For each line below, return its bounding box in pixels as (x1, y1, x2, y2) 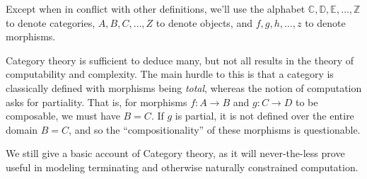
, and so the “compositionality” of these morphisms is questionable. (69, 122, 361, 137)
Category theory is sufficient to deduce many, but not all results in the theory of (6, 52, 354, 67)
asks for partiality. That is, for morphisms (6, 94, 187, 109)
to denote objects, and (156, 15, 252, 30)
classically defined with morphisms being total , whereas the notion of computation (6, 80, 362, 95)
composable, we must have (6, 108, 120, 123)
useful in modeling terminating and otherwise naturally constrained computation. (6, 159, 359, 174)
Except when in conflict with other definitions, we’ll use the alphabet (6, 1, 305, 16)
